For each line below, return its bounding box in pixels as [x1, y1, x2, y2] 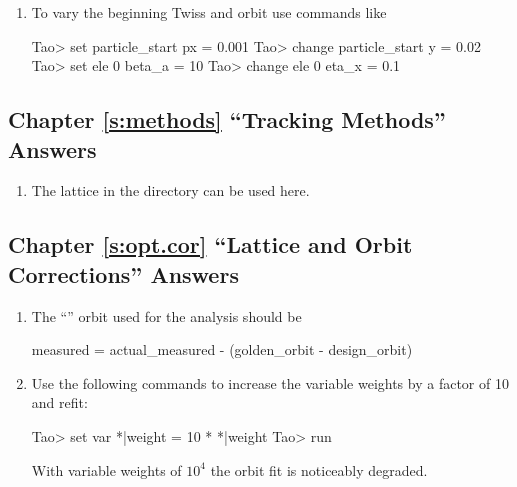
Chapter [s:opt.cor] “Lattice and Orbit [8, 229, 413, 260]
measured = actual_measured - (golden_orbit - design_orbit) [31, 339, 413, 360]
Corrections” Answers [8, 258, 239, 289]
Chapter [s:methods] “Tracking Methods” [8, 104, 446, 135]
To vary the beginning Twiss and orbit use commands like [31, 2, 387, 22]
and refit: [31, 392, 88, 413]
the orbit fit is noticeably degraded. [210, 459, 428, 480]
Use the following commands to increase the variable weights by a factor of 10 [31, 372, 509, 393]
